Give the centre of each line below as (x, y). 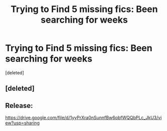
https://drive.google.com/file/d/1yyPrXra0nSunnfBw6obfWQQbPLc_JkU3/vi (83, 118)
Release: (19, 106)
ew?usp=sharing (23, 123)
